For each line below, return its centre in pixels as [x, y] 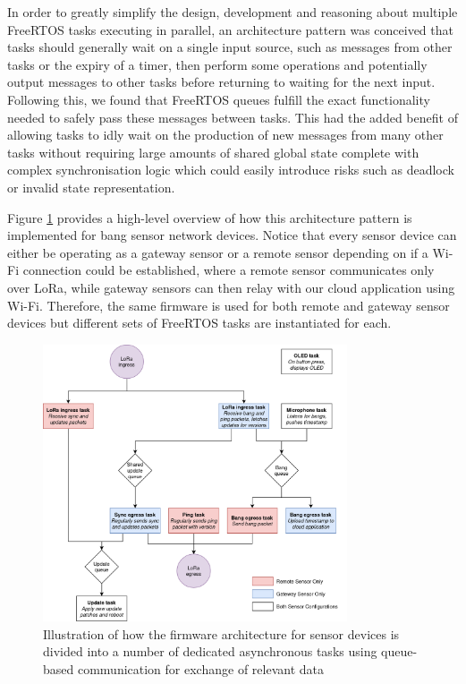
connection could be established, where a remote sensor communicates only [229, 270]
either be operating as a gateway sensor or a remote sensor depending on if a [218, 252]
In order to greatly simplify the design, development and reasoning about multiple [233, 12]
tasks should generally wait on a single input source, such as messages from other [230, 47]
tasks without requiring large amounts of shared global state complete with [213, 152]
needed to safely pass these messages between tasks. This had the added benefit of [233, 117]
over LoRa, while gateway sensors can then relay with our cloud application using [231, 287]
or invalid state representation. [91, 187]
